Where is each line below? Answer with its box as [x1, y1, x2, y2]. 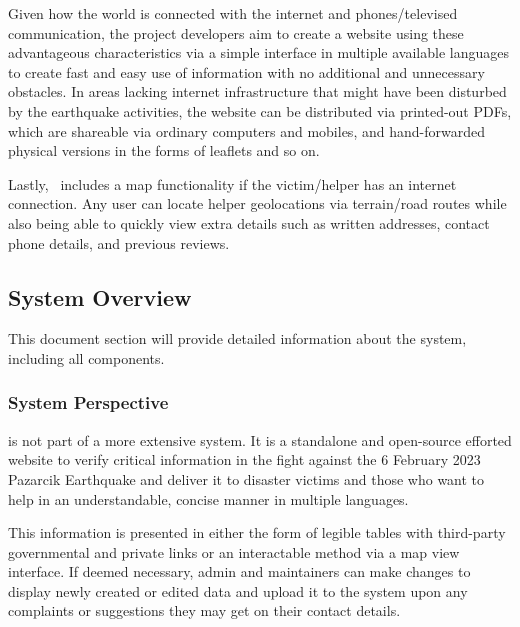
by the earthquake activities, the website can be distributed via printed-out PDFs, [8, 100, 512, 121]
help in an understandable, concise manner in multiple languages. [8, 488, 409, 509]
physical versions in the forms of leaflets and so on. [8, 140, 320, 161]
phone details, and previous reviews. [8, 232, 230, 253]
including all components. [8, 347, 165, 368]
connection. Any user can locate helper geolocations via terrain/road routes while [8, 193, 507, 214]
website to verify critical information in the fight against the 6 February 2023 [8, 449, 481, 470]
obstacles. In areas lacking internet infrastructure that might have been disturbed [8, 81, 507, 102]
